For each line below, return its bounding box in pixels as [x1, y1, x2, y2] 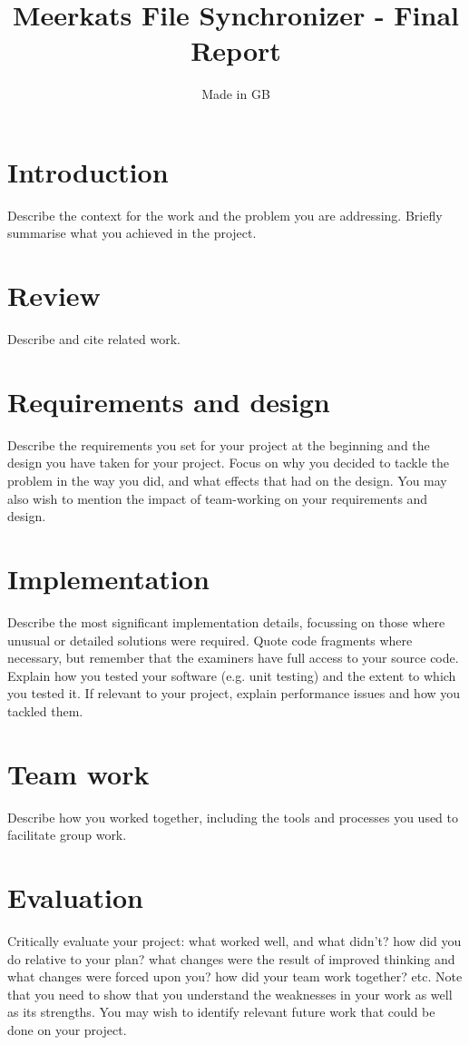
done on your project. [7, 1020, 127, 1039]
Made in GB [201, 84, 270, 104]
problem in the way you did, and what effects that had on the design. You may [7, 471, 447, 490]
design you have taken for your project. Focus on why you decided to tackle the [7, 453, 449, 472]
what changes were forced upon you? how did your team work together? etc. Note [7, 967, 463, 986]
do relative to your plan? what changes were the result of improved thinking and [7, 949, 455, 968]
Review [7, 277, 101, 314]
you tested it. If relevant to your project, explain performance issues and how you [7, 684, 461, 703]
